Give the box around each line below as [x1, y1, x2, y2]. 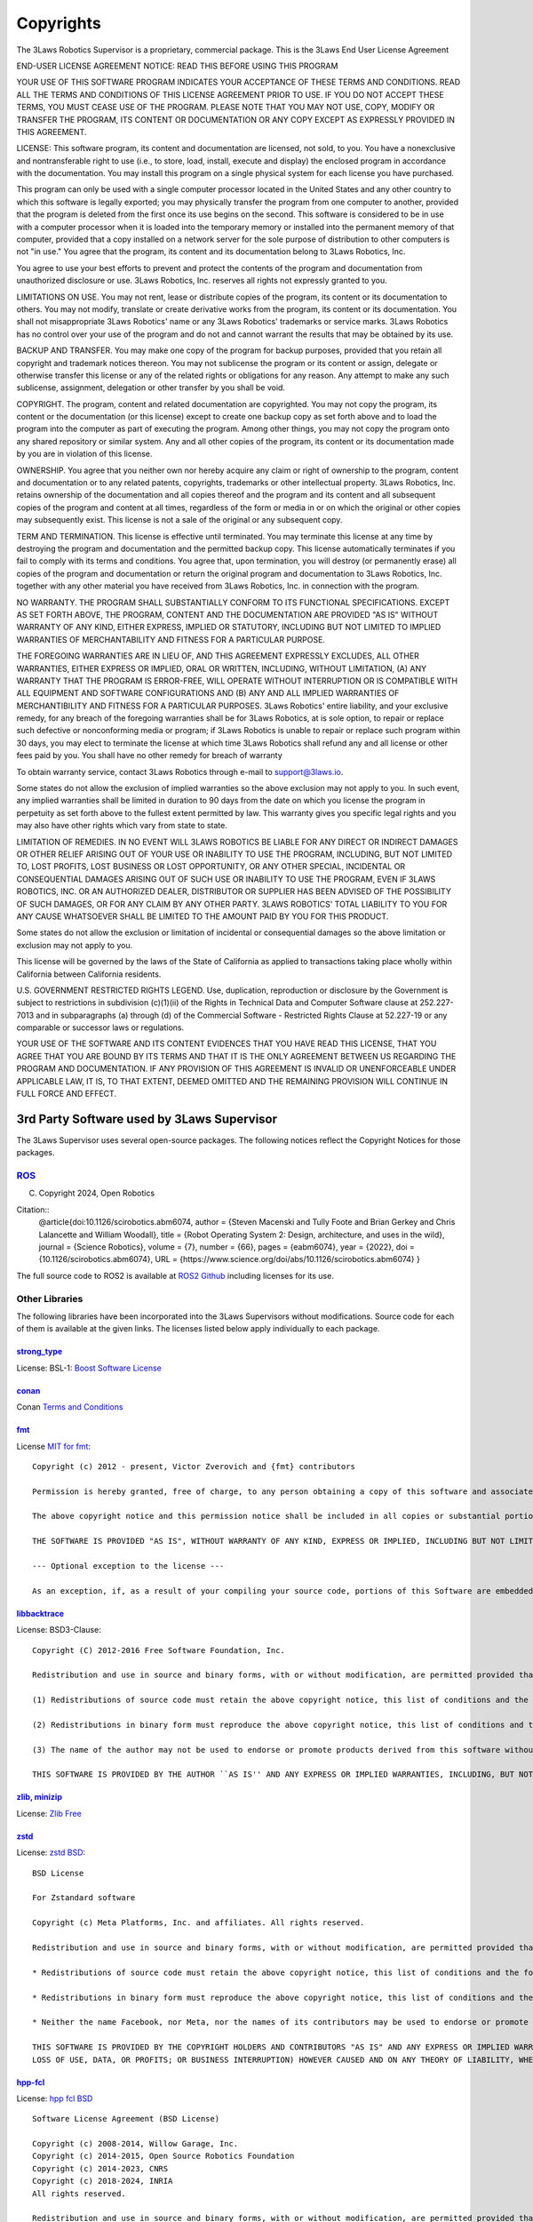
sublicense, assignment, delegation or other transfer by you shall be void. [16, 382, 286, 393]
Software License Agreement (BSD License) [32, 2114, 220, 2124]
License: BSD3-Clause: [16, 1625, 101, 1635]
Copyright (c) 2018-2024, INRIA [32, 2176, 173, 2186]
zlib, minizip [16, 1792, 62, 1802]
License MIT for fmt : [16, 1441, 91, 1451]
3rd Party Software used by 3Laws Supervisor [16, 1111, 278, 1126]
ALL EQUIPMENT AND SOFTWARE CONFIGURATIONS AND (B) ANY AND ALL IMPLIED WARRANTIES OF [16, 688, 400, 699]
